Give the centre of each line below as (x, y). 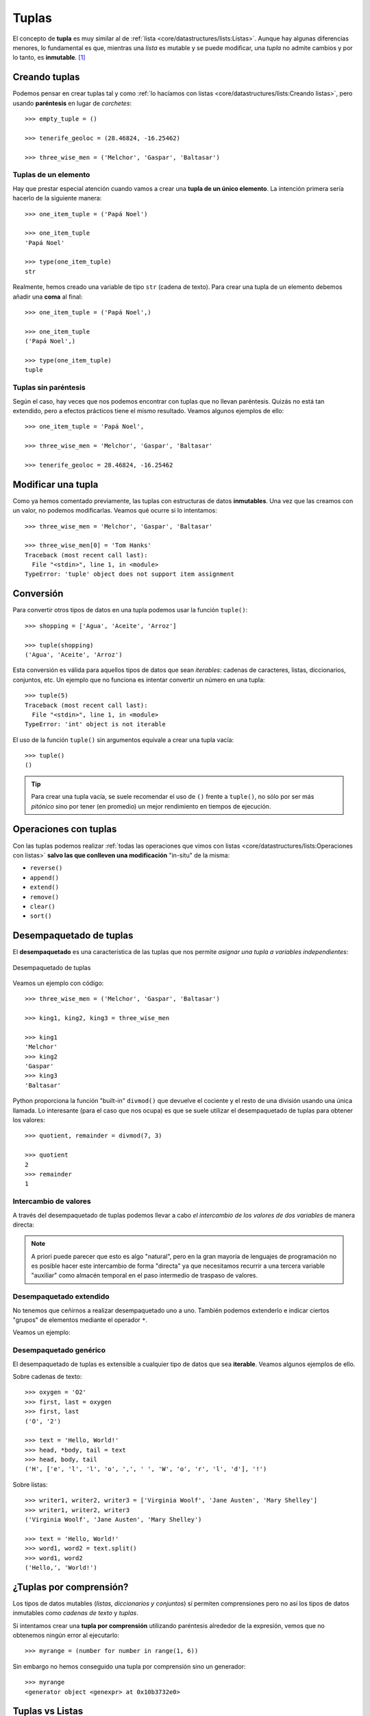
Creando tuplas (46, 77)
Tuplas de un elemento (51, 175)
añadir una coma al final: (48, 297)
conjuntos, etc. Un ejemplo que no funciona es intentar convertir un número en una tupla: (139, 680)
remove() (45, 897)
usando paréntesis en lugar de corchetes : (72, 103)
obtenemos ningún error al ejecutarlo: (66, 1635)
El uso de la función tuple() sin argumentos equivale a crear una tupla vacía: (123, 740)
